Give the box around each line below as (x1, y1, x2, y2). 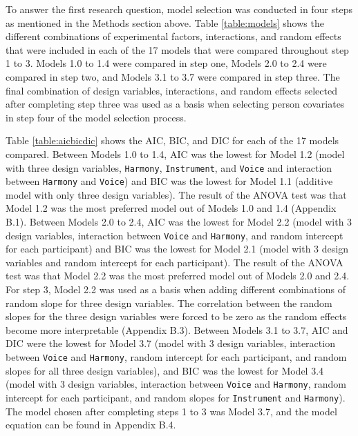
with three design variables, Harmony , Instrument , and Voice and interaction (6, 160, 332, 175)
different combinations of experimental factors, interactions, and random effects (6, 29, 341, 43)
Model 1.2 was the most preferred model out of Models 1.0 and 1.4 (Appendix (6, 201, 337, 215)
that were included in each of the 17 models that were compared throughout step (6, 42, 349, 57)
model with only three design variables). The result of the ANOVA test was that (6, 187, 347, 201)
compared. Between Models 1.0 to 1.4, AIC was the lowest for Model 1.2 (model (6, 146, 345, 161)
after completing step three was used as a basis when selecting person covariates (6, 97, 345, 111)
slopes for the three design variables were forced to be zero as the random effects (6, 309, 347, 324)
